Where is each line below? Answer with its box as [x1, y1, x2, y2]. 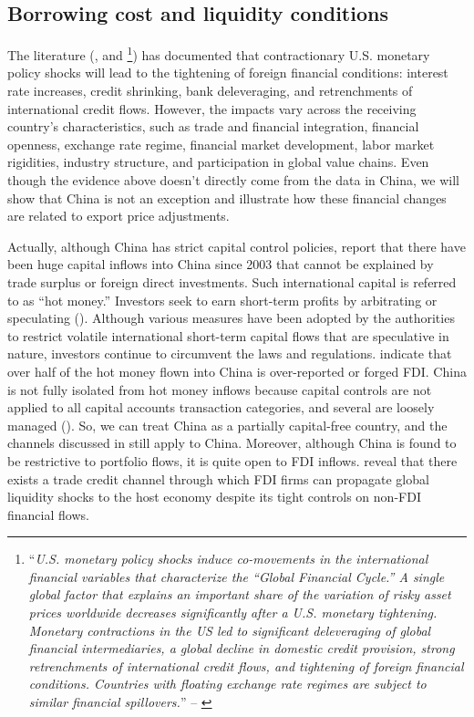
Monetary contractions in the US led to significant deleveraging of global [28, 620, 431, 639]
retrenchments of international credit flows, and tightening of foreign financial [28, 656, 464, 675]
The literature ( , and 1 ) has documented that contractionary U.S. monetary [7, 43, 430, 64]
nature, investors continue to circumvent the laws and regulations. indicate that [7, 344, 452, 363]
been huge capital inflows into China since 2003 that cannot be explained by [7, 255, 434, 274]
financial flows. [7, 504, 89, 524]
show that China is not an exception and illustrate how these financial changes [7, 188, 447, 207]
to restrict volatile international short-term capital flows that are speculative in [7, 326, 449, 345]
